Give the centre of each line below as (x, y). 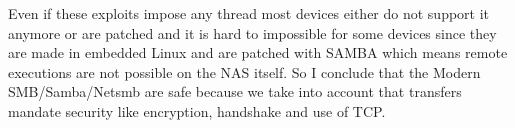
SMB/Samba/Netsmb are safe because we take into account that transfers (235, 91)
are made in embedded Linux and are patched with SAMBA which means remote (258, 52)
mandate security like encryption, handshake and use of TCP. (197, 110)
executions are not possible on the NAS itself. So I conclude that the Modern (244, 71)
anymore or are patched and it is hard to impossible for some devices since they (252, 32)
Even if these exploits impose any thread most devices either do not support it (249, 13)
